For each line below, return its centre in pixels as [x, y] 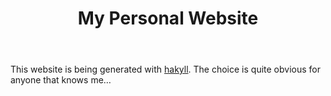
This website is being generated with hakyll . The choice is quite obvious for [165, 69]
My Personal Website [168, 18]
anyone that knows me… [61, 80]
